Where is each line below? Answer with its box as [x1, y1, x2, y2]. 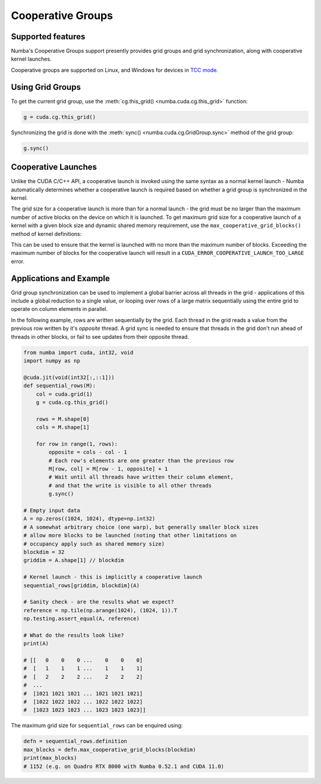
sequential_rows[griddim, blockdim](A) [23, 582, 140, 588]
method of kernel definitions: [11, 230, 82, 237]
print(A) [23, 640, 49, 647]
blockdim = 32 [23, 549, 65, 555]
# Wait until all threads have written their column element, [48, 474, 234, 481]
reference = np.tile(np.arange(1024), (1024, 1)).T [23, 607, 178, 613]
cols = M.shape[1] [36, 424, 90, 431]
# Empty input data [23, 507, 80, 514]
